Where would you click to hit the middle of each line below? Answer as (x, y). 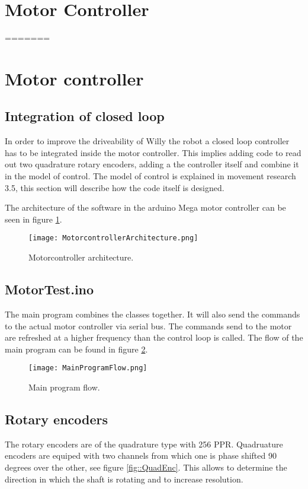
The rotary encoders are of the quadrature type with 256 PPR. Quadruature (144, 444)
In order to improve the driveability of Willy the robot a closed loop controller (147, 141)
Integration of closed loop (85, 116)
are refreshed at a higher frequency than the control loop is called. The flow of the (154, 337)
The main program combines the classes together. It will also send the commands (153, 314)
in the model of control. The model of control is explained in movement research (150, 176)
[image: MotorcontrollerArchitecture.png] (113, 238)
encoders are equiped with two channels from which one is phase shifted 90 (141, 455)
